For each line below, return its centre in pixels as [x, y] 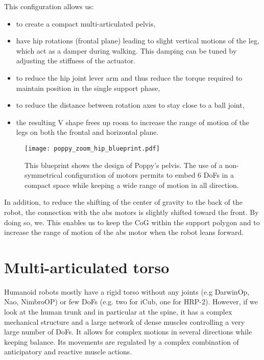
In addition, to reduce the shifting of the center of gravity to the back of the [123, 202]
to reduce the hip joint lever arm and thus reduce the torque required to [129, 77]
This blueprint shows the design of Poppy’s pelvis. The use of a [124, 165]
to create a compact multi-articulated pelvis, [86, 23]
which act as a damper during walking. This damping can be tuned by [126, 50]
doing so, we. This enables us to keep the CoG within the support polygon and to [132, 222]
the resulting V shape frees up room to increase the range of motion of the [133, 122]
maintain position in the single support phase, [88, 88]
